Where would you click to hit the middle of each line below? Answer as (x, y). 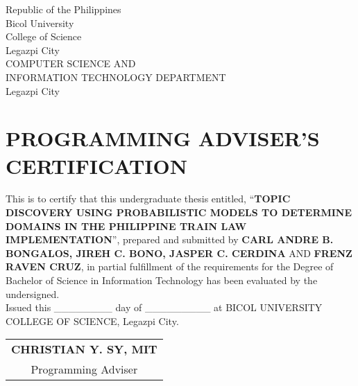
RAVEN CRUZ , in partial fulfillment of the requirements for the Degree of (170, 266)
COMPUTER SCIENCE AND (71, 63)
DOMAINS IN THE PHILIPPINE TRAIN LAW (126, 226)
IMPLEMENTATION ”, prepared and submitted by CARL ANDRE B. (170, 239)
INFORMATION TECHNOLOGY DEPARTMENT (116, 77)
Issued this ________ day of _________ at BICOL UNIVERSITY (164, 307)
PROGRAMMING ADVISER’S (163, 138)
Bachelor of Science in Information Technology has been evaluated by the (162, 280)
